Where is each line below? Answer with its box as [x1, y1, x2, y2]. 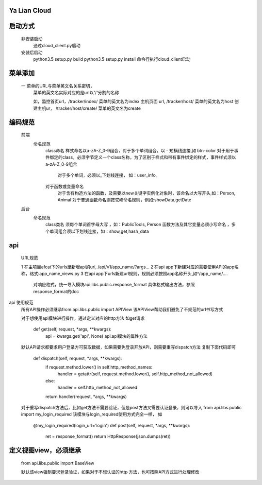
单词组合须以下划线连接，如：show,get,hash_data [49, 228, 149, 234]
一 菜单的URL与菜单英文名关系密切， [21, 83, 95, 88]
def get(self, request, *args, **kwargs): [33, 326, 112, 332]
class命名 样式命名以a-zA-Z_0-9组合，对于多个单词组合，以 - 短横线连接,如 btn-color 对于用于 [45, 147, 234, 153]
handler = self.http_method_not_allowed [57, 384, 138, 391]
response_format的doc [33, 288, 80, 294]
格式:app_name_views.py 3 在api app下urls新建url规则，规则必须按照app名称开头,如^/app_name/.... [29, 271, 228, 277]
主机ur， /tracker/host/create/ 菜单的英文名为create [37, 105, 141, 111]
